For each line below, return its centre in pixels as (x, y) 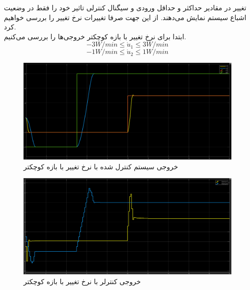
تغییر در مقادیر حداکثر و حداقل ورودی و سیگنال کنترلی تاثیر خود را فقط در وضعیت (125, 7)
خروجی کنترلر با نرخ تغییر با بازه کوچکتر (82, 281)
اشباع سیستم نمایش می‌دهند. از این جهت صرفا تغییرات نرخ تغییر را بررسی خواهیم (125, 17)
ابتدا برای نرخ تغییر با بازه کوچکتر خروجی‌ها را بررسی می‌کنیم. (95, 36)
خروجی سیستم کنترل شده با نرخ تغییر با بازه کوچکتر (101, 166)
